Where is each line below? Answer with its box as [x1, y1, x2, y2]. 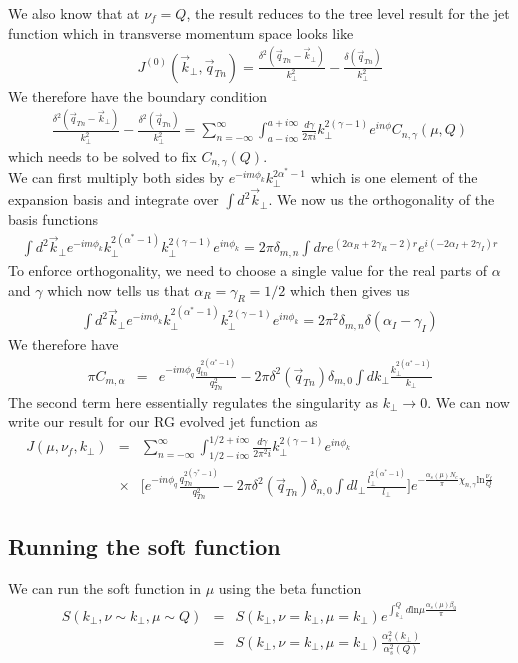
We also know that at [8, 3, 140, 23]
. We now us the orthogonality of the [268, 189, 495, 210]
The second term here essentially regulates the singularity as [8, 391, 379, 412]
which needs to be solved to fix [8, 145, 197, 166]
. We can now [427, 391, 510, 412]
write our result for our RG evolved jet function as [8, 411, 318, 432]
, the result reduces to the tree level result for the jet [186, 3, 510, 23]
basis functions [8, 209, 99, 230]
